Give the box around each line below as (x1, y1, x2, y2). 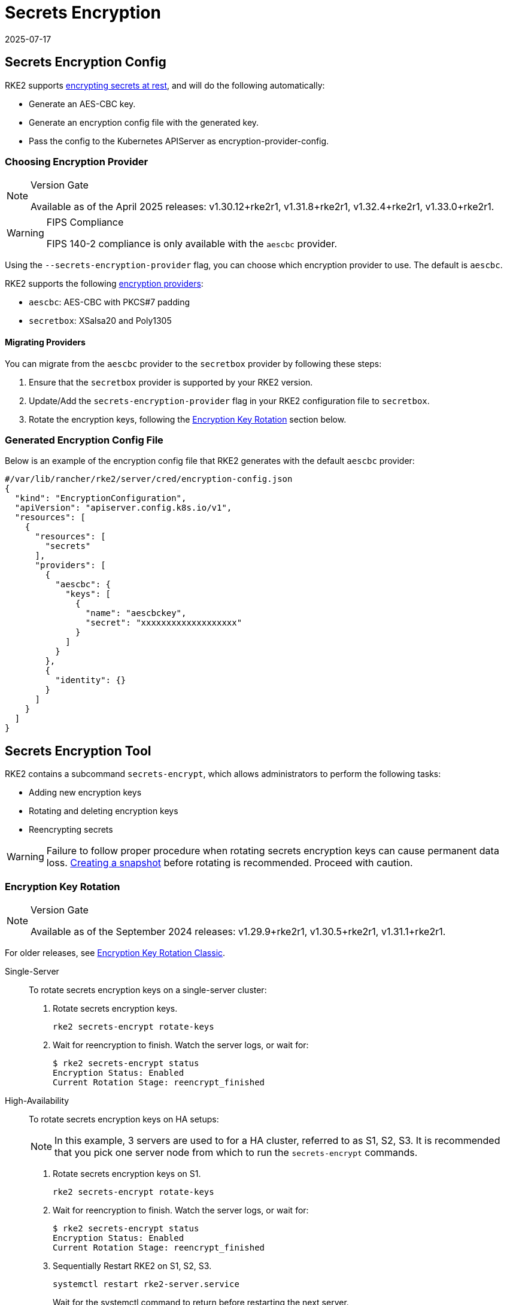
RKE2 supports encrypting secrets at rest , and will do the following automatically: (5, 80, 325, 90)
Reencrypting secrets (29, 824, 113, 835)
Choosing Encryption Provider (5, 155, 148, 168)
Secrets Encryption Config (5, 54, 166, 70)
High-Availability (5, 1095, 69, 1106)
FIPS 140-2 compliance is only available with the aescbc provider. (46, 238, 338, 250)
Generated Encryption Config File (5, 433, 163, 446)
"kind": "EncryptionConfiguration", (14, 493, 187, 503)
